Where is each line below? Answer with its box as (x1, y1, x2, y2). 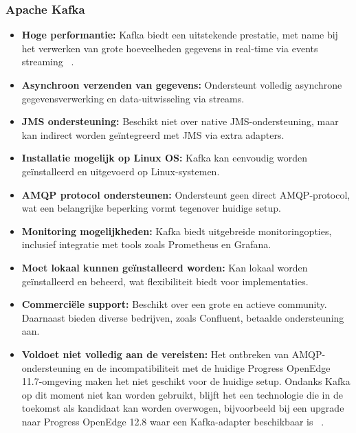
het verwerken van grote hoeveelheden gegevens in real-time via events (21, 41, 318, 55)
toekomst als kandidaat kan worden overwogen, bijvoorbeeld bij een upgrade (21, 401, 344, 415)
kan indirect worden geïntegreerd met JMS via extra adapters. (21, 127, 285, 142)
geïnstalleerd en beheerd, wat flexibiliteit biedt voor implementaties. (21, 274, 309, 288)
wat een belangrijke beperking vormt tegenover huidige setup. (21, 201, 281, 215)
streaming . (21, 54, 74, 69)
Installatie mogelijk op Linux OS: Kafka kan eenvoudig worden (21, 151, 308, 165)
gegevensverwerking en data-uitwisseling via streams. (21, 91, 245, 105)
